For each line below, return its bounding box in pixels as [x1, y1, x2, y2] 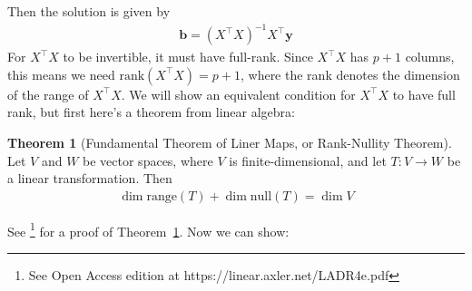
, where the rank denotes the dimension [240, 64, 460, 83]
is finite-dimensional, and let [229, 150, 387, 170]
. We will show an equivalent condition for [121, 84, 356, 103]
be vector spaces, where [83, 150, 213, 170]
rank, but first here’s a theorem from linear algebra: [7, 102, 296, 121]
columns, [405, 47, 455, 66]
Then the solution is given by [7, 2, 171, 20]
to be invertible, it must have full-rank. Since [63, 47, 313, 66]
